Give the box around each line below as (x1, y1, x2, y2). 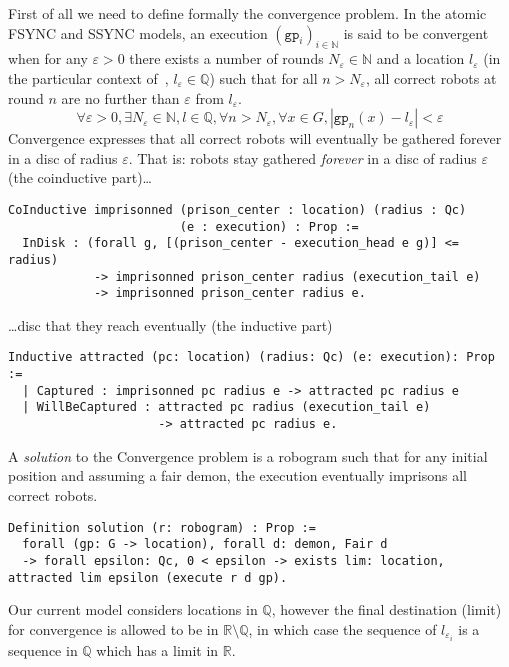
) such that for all (209, 67, 318, 88)
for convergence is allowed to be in (8, 618, 219, 639)
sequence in (8, 639, 78, 660)
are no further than (61, 87, 180, 108)
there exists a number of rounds (129, 48, 324, 69)
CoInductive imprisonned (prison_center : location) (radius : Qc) (8, 202, 467, 217)
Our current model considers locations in (8, 599, 258, 620)
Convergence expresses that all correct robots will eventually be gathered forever (8, 128, 502, 149)
